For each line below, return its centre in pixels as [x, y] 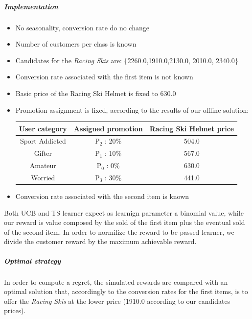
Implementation [31, 6]
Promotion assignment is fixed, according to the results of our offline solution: [132, 110]
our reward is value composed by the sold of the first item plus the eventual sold [125, 222]
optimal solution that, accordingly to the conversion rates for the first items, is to [126, 291]
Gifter [43, 153]
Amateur [43, 165]
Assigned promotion [108, 128]
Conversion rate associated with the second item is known [102, 196]
